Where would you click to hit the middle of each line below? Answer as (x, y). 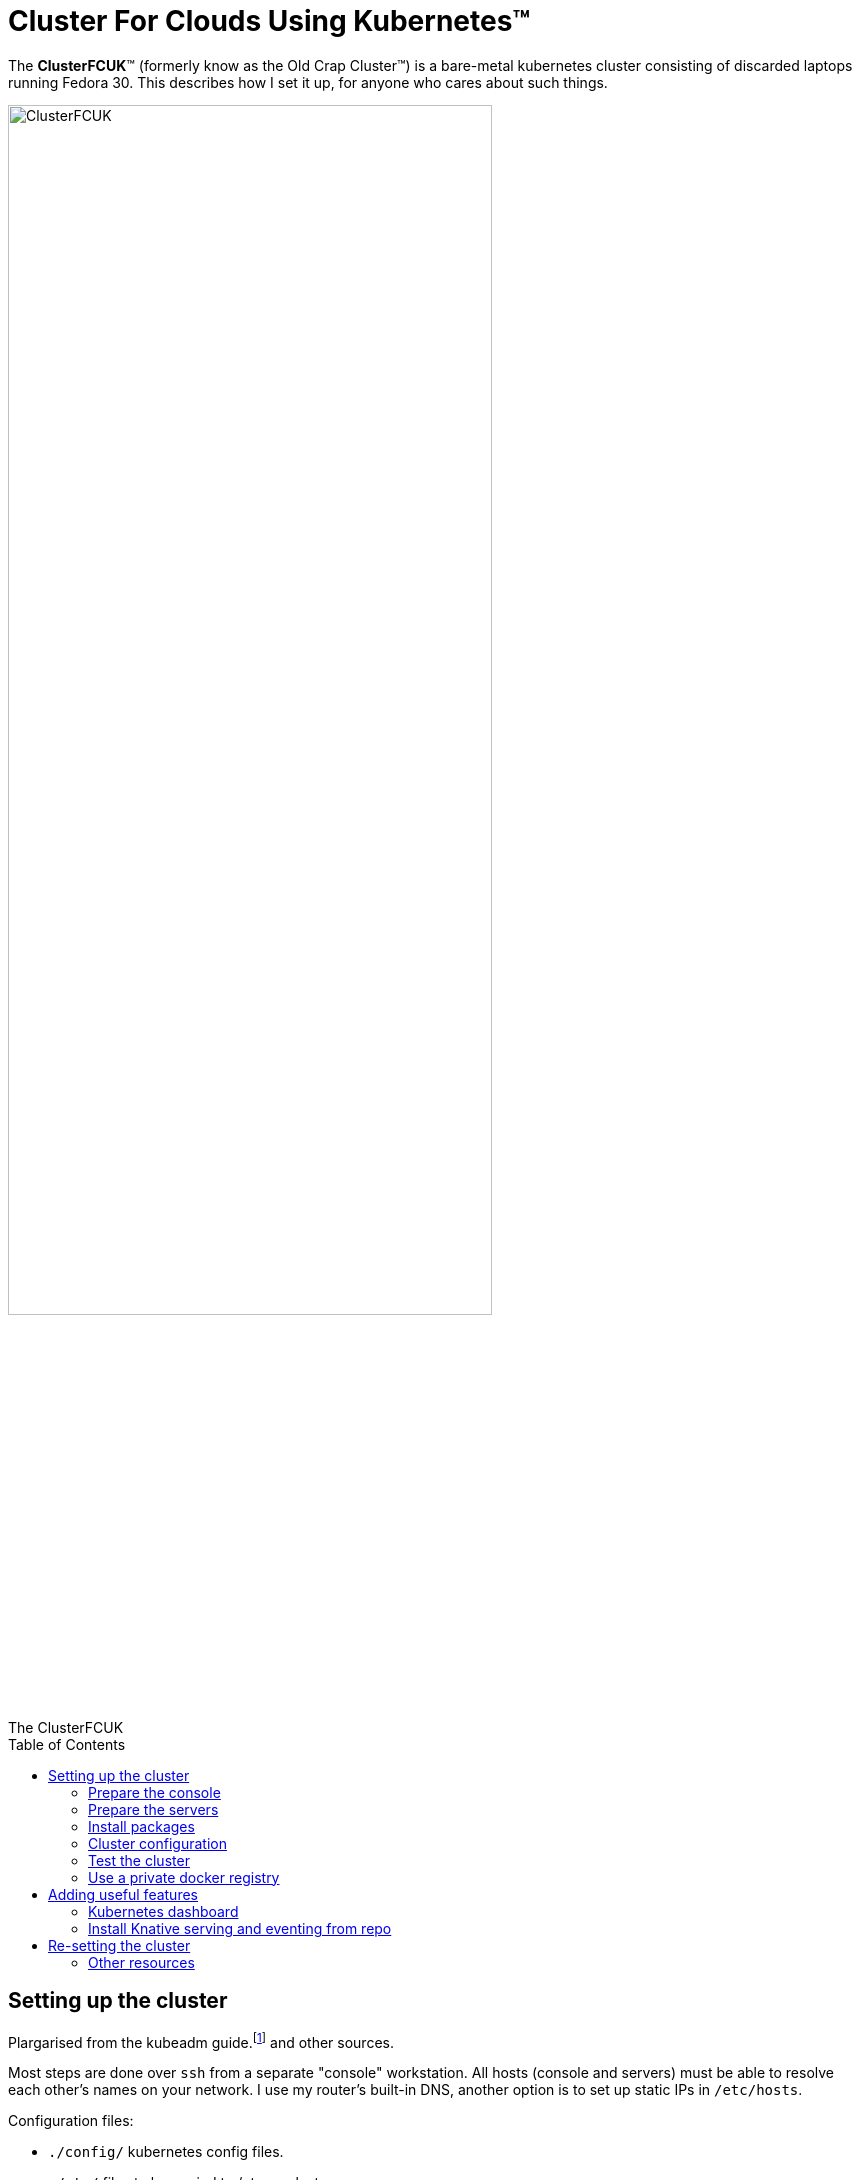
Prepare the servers (153, 1809)
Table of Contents (67, 1744)
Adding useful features (123, 1894)
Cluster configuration (157, 1843)
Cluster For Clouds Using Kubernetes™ (269, 21)
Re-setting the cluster (119, 1945)
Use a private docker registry (184, 1877)
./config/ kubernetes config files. (166, 2152)
